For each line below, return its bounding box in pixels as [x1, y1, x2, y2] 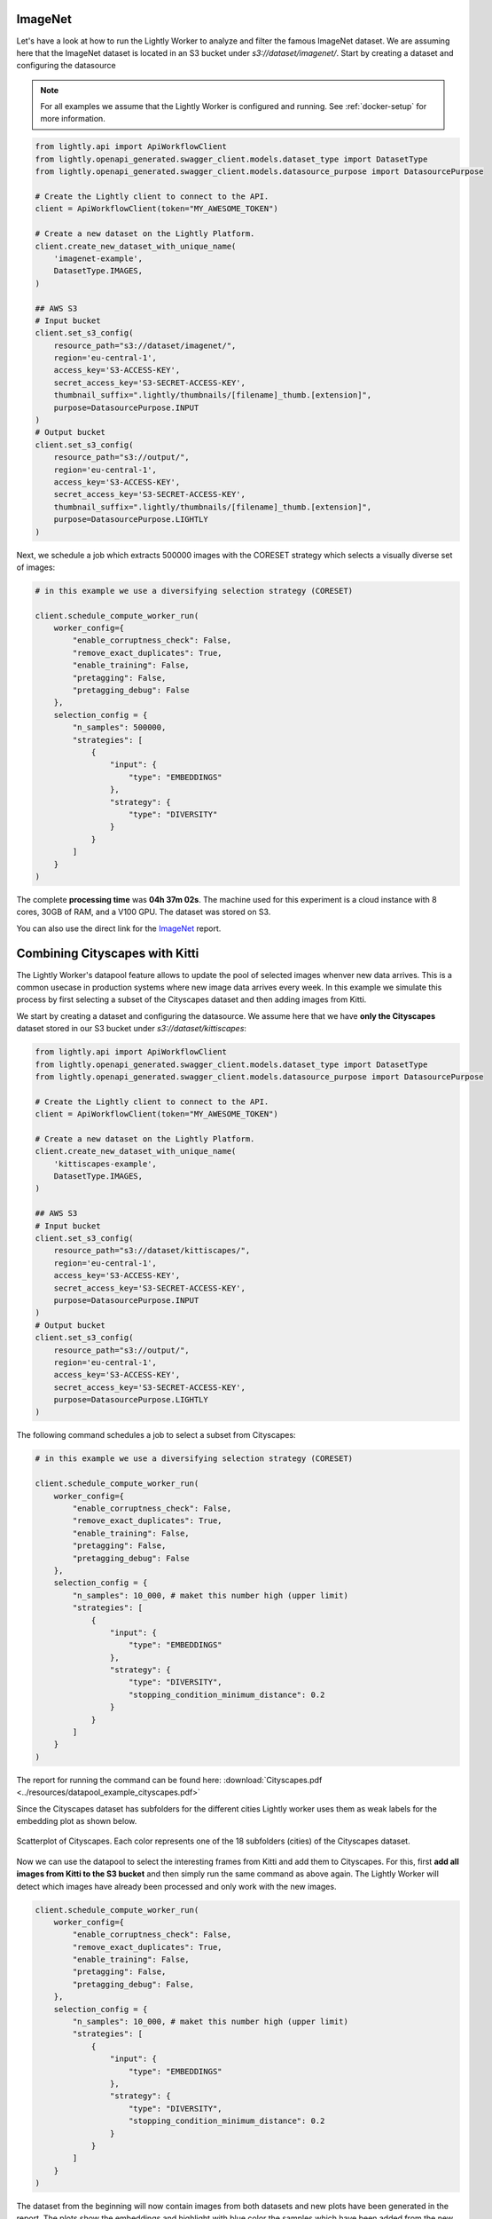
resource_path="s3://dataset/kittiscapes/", [53, 1245, 251, 1256]
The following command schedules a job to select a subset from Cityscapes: [16, 1430, 296, 1441]
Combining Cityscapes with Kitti [16, 946, 199, 961]
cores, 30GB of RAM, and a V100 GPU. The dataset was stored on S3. [16, 906, 271, 918]
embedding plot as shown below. [16, 1815, 137, 1826]
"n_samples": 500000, [72, 723, 167, 732]
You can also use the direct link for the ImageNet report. [16, 923, 222, 934]
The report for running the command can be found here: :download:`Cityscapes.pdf [16, 1774, 323, 1785]
